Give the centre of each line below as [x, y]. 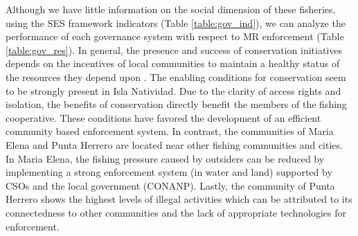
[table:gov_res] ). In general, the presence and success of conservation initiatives [174, 49]
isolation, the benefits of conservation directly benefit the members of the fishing [176, 104]
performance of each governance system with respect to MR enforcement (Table [175, 36]
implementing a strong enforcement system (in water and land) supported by [169, 172]
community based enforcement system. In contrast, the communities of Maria [170, 131]
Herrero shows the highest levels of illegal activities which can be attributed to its [179, 199]
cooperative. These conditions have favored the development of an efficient [163, 117]
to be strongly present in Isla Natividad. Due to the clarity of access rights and [173, 90]
